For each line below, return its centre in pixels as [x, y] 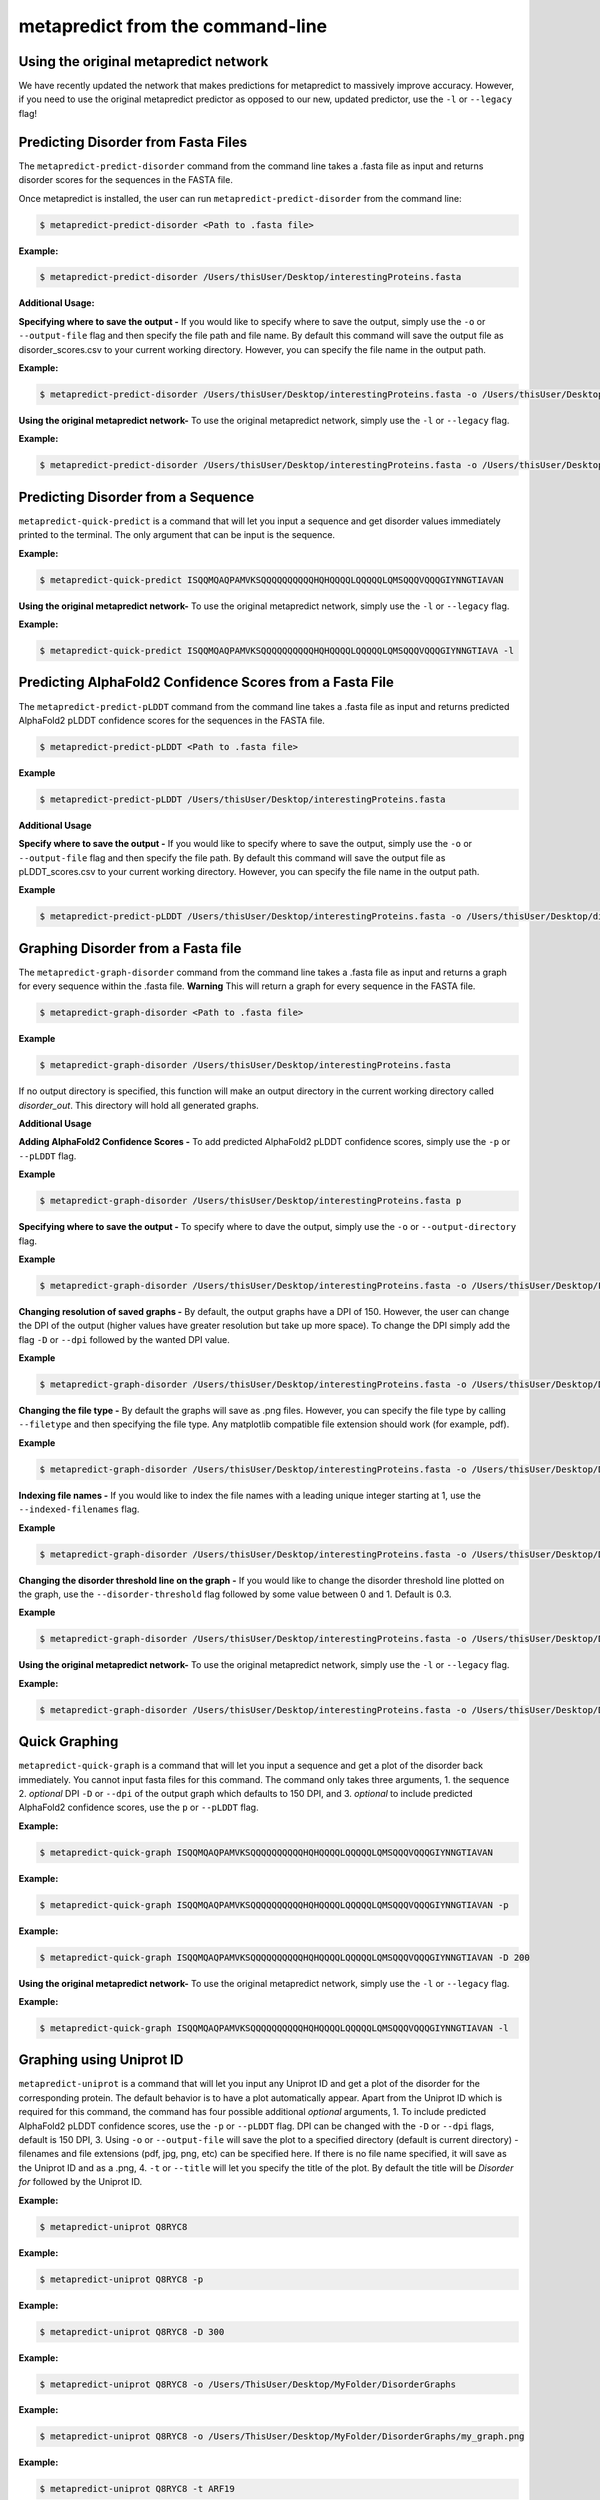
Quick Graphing [68, 1741]
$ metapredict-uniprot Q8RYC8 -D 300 [132, 2331]
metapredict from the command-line [173, 26]
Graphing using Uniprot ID [101, 2060]
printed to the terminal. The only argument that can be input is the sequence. [176, 535]
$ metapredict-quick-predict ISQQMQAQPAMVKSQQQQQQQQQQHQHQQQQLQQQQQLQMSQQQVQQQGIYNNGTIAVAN [271, 579]
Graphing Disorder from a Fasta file [130, 948]
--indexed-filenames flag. [79, 1509]
